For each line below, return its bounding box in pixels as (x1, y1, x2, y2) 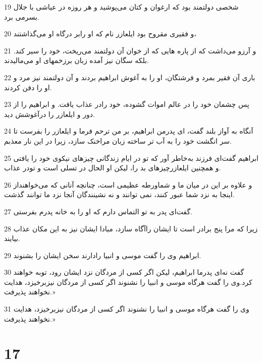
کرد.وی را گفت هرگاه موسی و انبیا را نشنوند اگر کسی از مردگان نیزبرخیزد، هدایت (4, 276, 252, 287)
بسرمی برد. (4, 11, 39, 22)
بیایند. (4, 233, 20, 244)
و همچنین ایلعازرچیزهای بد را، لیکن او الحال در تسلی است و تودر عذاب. (4, 162, 221, 173)
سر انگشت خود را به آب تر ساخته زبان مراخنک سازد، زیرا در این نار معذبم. (4, 135, 232, 146)
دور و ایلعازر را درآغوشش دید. (4, 108, 95, 119)
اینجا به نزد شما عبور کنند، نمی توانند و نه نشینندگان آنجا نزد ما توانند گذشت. (4, 189, 235, 200)
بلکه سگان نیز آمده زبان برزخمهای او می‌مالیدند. (4, 55, 149, 66)
